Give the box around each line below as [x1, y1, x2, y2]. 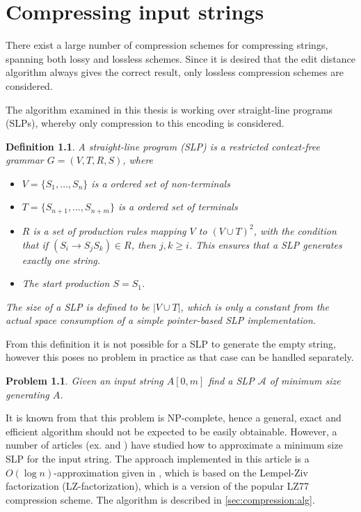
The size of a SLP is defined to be [6, 299, 150, 313]
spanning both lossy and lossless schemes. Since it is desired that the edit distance [6, 51, 355, 65]
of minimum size [269, 373, 341, 388]
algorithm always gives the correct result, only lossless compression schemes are [6, 65, 344, 79]
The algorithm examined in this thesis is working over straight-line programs [6, 102, 333, 116]
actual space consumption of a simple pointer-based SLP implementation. [6, 313, 316, 327]
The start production [22, 276, 110, 290]
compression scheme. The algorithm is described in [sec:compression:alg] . [6, 492, 315, 506]
